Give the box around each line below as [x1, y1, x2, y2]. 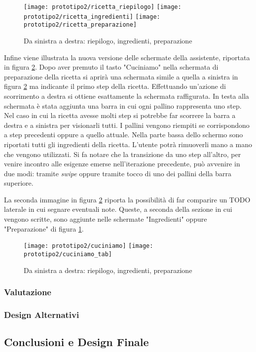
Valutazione [4, 286, 51, 298]
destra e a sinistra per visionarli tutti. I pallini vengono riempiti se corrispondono [4, 119, 250, 130]
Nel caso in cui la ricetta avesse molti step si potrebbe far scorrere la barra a [4, 110, 236, 120]
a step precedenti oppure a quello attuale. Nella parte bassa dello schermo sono [4, 129, 243, 140]
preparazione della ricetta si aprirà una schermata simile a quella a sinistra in [4, 71, 238, 81]
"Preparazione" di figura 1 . [4, 223, 84, 234]
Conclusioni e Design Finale [4, 334, 149, 350]
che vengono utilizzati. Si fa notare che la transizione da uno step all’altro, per [4, 149, 241, 159]
